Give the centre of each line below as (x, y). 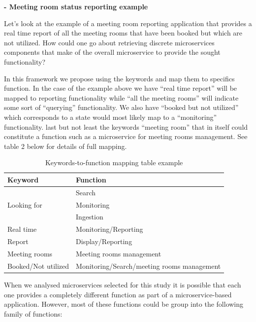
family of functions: (33, 313)
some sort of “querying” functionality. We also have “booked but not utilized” (121, 107)
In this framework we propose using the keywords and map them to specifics (119, 78)
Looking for (25, 204)
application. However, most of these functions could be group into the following (124, 304)
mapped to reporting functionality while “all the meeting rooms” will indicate (121, 97)
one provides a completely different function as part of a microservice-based (118, 294)
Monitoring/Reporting (110, 229)
